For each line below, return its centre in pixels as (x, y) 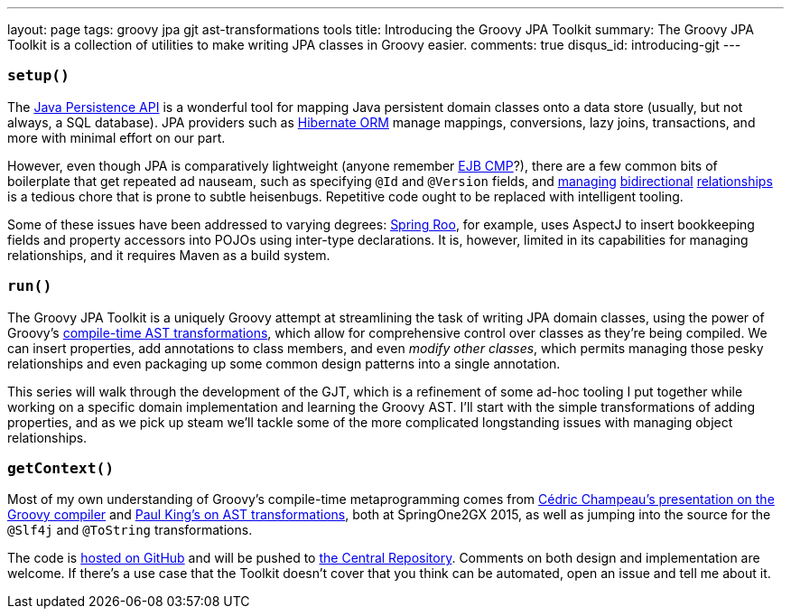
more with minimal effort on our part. (116, 137)
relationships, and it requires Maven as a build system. (169, 255)
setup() (38, 76)
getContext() (61, 468)
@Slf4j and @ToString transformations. (130, 530)
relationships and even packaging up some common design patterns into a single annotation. (284, 363)
